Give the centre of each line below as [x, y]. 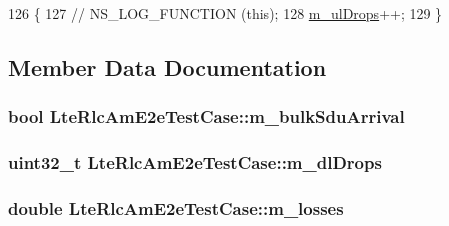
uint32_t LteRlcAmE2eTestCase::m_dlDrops [195, 162]
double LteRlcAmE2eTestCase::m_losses [176, 207]
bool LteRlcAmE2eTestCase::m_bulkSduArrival [206, 116]
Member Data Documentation [167, 66]
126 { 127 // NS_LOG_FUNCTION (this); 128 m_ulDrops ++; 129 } [225, 13]
